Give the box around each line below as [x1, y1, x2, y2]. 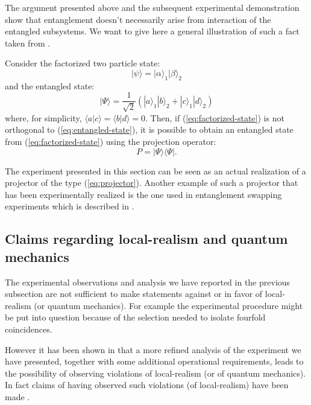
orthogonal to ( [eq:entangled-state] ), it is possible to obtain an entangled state [5, 123, 294, 136]
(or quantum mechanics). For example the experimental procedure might [34, 299, 303, 311]
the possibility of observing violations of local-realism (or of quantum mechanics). [5, 366, 306, 379]
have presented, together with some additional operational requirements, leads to [5, 355, 304, 368]
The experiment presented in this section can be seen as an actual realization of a [5, 164, 306, 177]
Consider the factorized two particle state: [5, 57, 160, 69]
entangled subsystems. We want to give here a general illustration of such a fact [5, 25, 300, 37]
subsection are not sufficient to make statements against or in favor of [5, 287, 263, 300]
